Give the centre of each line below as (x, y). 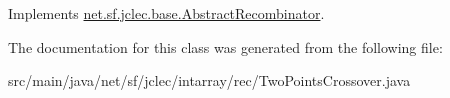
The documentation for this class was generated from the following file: (225, 46)
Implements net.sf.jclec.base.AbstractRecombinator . (166, 13)
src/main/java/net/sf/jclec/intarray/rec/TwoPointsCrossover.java (209, 80)
